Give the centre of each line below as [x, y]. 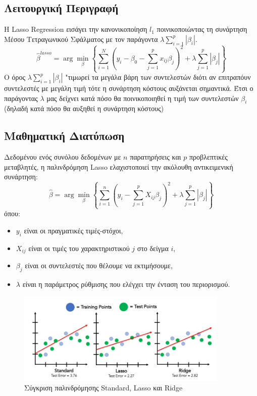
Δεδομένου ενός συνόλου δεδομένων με [63, 157]
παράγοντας [21, 98]
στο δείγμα [153, 248]
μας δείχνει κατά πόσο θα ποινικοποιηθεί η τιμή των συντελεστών [143, 98]
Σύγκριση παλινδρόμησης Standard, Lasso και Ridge [104, 388]
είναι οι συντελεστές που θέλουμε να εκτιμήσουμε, [99, 265]
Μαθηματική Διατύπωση [64, 136]
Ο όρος [15, 77]
